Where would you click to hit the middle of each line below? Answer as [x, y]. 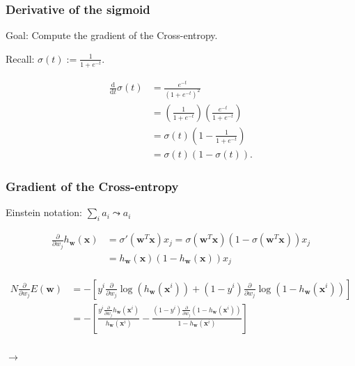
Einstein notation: [44, 212]
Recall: [20, 58]
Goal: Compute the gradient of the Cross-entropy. [112, 35]
